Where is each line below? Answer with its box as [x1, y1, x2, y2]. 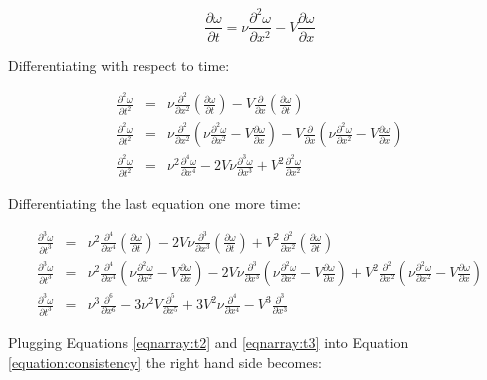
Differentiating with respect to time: [8, 54, 230, 75]
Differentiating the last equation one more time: [8, 193, 301, 214]
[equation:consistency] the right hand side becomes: [8, 351, 322, 372]
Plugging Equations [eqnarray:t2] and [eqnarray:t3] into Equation [8, 332, 409, 352]
